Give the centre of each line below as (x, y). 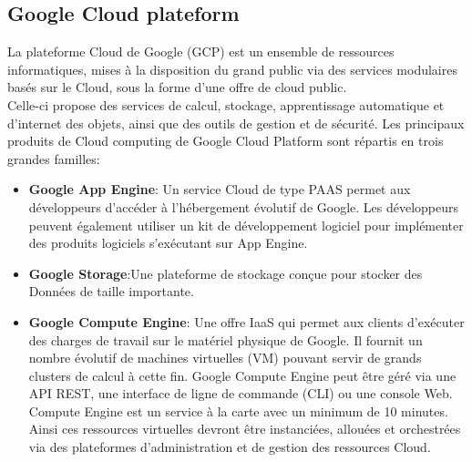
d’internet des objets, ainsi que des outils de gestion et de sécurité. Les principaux (236, 123)
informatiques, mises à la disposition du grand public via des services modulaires (232, 69)
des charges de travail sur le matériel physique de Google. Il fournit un (226, 339)
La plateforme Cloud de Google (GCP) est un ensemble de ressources (201, 51)
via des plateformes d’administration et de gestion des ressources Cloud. (230, 447)
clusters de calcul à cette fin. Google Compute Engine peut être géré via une (242, 375)
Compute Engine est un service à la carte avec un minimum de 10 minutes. (238, 411)
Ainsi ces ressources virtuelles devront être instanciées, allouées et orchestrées (245, 429)
